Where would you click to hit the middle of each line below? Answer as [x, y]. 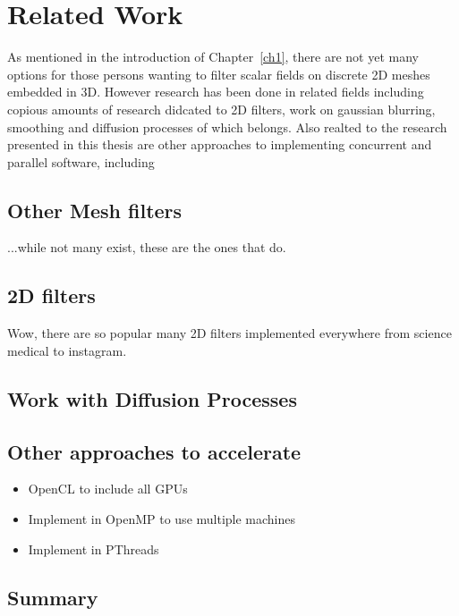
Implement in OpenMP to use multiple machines [162, 519]
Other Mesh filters [95, 210]
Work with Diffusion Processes [152, 398]
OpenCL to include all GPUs [108, 489]
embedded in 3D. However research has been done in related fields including [216, 92]
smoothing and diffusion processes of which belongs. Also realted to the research [227, 127]
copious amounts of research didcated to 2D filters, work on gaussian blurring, [221, 109]
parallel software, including [81, 161]
